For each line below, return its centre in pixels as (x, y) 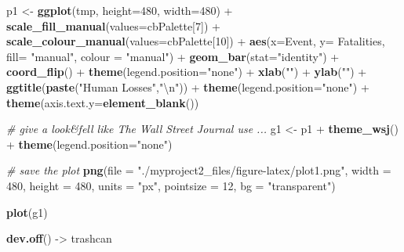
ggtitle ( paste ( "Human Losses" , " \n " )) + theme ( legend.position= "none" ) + (188, 86)
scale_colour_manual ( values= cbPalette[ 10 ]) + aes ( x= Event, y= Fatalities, (196, 41)
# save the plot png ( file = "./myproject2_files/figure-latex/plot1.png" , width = (199, 170)
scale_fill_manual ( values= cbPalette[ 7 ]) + (113, 25)
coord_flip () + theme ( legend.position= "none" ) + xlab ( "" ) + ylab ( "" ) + (187, 72)
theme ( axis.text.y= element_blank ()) (103, 102)
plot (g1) (27, 212)
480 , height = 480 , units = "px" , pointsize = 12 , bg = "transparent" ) (171, 185)
